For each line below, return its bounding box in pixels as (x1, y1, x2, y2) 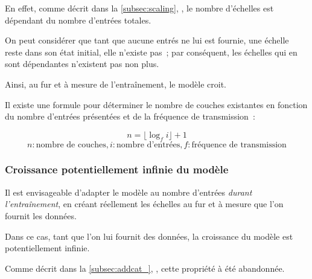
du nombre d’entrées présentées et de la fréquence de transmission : (5, 110, 255, 123)
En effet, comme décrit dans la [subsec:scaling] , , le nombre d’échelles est (5, 2, 274, 14)
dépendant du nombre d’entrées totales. (5, 13, 151, 26)
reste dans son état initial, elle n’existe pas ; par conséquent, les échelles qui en (5, 45, 298, 58)
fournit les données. (5, 209, 77, 222)
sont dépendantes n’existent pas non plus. (5, 57, 159, 70)
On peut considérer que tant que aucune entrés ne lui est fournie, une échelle (5, 34, 289, 46)
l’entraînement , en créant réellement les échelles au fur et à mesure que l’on (5, 197, 284, 210)
